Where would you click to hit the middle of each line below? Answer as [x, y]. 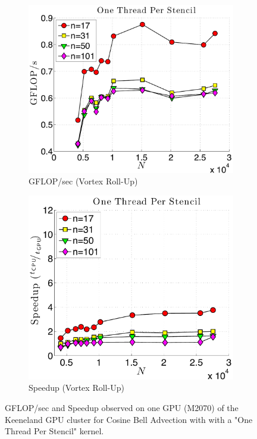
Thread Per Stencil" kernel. [54, 431]
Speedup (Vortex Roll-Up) [76, 388]
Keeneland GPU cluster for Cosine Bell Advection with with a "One [129, 419]
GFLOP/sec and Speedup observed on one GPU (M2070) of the [122, 407]
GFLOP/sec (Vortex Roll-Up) [83, 181]
